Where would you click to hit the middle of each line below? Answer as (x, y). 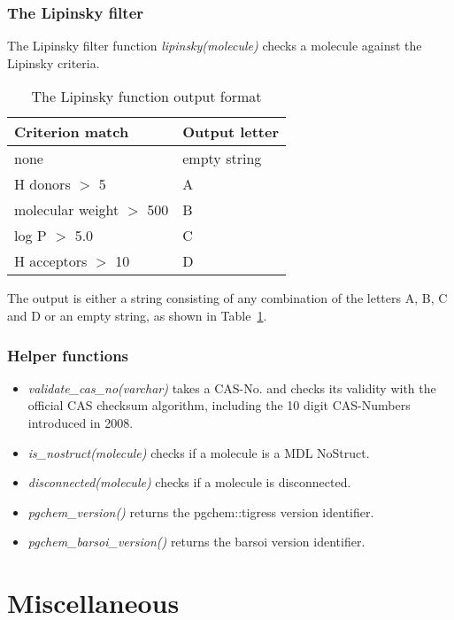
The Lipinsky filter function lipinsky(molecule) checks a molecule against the (215, 46)
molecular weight (67, 210)
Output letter (231, 132)
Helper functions (68, 355)
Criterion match (72, 132)
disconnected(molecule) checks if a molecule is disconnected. (189, 482)
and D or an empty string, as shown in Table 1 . (137, 315)
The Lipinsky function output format (146, 97)
